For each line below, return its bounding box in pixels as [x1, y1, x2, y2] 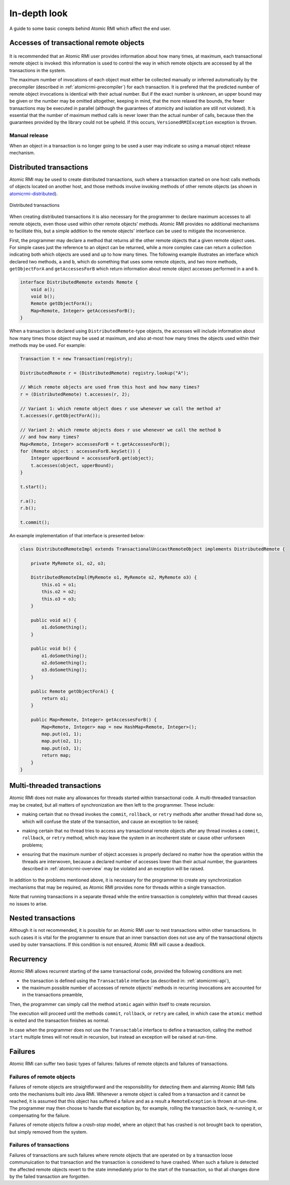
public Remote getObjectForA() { [30, 688, 114, 694]
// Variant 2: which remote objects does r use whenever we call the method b [20, 427, 221, 433]
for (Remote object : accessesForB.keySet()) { [20, 448, 141, 454]
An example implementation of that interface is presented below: [9, 532, 145, 538]
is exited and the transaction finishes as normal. [9, 1017, 110, 1024]
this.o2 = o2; [41, 589, 77, 595]
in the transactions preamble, [22, 992, 83, 998]
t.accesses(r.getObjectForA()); [20, 413, 101, 419]
